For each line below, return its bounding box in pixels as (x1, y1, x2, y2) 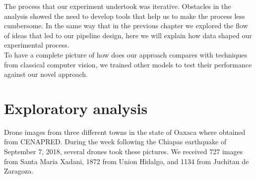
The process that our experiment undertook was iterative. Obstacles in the (4, 1, 231, 11)
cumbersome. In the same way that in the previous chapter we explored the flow (4, 20, 248, 31)
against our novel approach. (4, 69, 88, 79)
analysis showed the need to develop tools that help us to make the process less (4, 10, 245, 21)
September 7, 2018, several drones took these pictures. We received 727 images (4, 146, 243, 157)
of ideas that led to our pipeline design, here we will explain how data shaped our (4, 30, 252, 40)
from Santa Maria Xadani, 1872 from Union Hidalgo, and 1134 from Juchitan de (4, 156, 249, 166)
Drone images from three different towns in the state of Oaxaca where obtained (4, 126, 246, 137)
